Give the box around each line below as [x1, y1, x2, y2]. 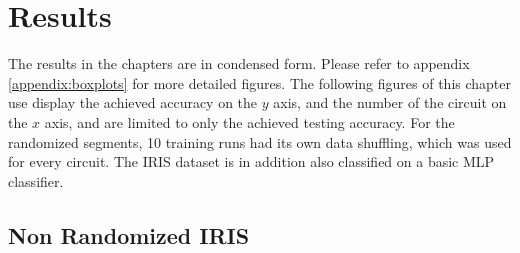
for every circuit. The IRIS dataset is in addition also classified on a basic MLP [8, 151, 495, 172]
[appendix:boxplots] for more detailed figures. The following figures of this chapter [8, 72, 512, 93]
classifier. [8, 170, 64, 191]
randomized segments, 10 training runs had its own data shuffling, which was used [8, 131, 512, 152]
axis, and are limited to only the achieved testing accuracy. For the [44, 111, 455, 132]
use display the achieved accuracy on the [8, 92, 258, 113]
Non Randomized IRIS [8, 219, 250, 250]
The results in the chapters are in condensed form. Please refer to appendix [8, 53, 470, 74]
